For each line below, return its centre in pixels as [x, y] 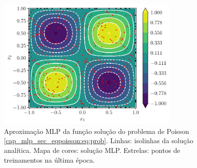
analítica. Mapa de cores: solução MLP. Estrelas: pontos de [92, 150]
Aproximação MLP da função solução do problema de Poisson [97, 131]
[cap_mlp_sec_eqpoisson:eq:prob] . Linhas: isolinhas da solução [99, 140]
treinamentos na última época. [49, 159]
